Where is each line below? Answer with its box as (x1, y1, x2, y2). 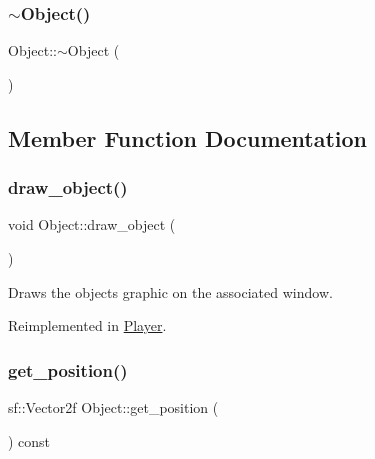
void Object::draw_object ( (8, 214, 176, 235)
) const (8, 430, 51, 451)
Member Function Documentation (8, 122, 368, 153)
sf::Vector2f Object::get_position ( (8, 397, 219, 417)
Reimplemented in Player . (8, 315, 167, 336)
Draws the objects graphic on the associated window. (8, 281, 333, 302)
